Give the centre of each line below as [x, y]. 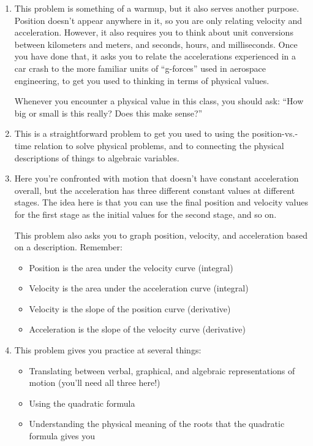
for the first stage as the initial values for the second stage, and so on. [145, 214]
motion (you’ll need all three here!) [95, 383]
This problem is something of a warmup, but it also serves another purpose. [157, 8]
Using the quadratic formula [82, 403]
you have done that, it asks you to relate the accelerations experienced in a [155, 56]
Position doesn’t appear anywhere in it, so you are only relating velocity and [158, 20]
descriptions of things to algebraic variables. [97, 157]
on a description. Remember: [68, 247]
